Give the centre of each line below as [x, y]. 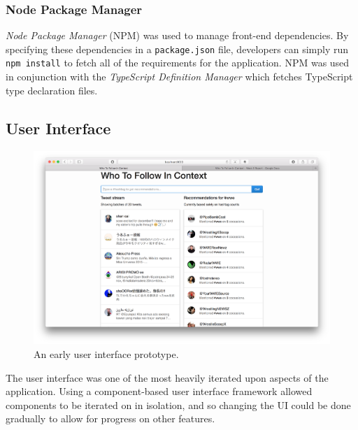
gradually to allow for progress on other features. [110, 418]
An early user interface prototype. [106, 353]
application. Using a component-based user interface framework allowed [159, 391]
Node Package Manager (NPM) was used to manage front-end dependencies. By [177, 35]
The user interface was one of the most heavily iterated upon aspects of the [167, 377]
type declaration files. [52, 90]
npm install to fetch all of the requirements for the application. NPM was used [178, 63]
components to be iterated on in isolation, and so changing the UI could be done [178, 404]
